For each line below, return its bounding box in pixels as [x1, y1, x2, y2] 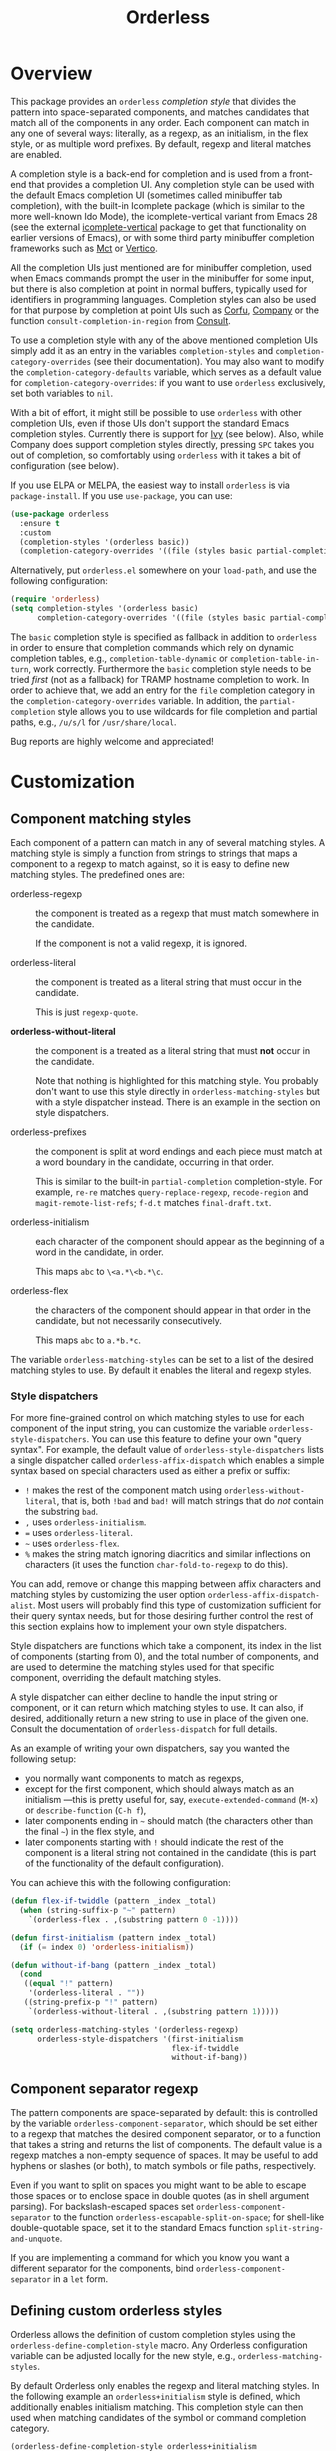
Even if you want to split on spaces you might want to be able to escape [10, 2179, 307, 2191]
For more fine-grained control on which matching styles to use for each [10, 1412, 305, 1424]
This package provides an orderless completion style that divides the [10, 95, 297, 107]
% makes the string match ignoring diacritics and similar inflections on [24, 1548, 311, 1560]
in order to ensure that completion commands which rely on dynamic [10, 641, 295, 653]
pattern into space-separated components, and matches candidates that [10, 106, 310, 118]
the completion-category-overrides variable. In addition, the [10, 694, 258, 706]
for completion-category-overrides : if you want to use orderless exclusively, [10, 376, 326, 388]
